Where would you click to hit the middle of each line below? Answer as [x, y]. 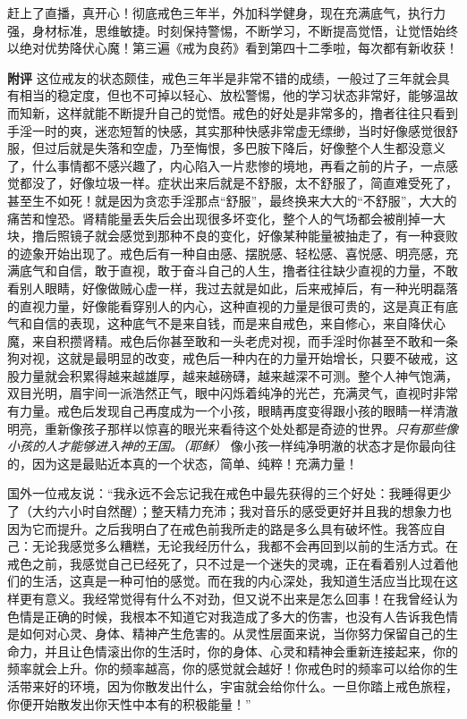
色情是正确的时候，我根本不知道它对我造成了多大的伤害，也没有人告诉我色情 [233, 616]
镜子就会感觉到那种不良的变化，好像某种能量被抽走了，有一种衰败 [263, 236]
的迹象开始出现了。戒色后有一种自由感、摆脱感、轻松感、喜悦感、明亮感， [226, 253]
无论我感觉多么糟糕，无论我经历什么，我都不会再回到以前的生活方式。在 [245, 546]
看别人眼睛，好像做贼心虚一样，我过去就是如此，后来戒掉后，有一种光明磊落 [233, 288]
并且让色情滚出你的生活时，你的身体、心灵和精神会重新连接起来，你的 [251, 651]
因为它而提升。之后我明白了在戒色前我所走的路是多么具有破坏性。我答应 [220, 528]
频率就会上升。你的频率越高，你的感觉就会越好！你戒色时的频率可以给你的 [226, 668]
